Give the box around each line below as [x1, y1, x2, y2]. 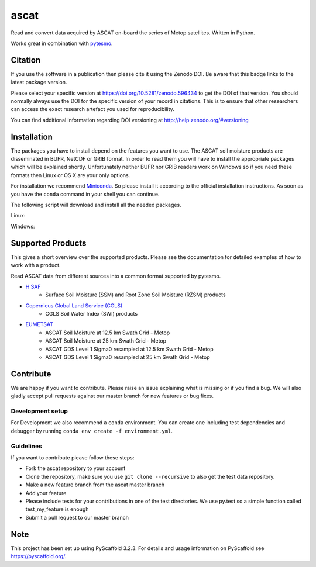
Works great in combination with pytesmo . [11, 40, 113, 47]
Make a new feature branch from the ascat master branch [25, 481, 165, 488]
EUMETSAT [25, 321, 54, 328]
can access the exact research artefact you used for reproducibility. [11, 106, 175, 113]
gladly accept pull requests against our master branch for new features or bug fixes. [11, 392, 214, 400]
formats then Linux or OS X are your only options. [11, 171, 130, 178]
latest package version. [11, 79, 67, 86]
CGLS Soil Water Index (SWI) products [45, 310, 138, 317]
